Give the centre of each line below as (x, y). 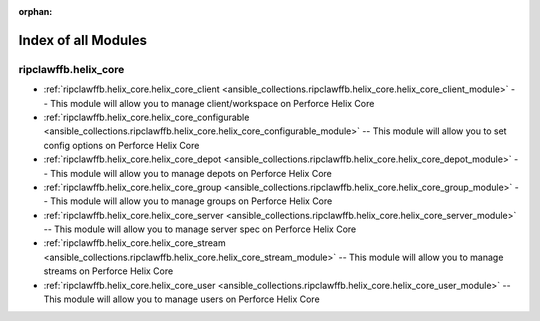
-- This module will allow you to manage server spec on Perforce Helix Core (200, 229)
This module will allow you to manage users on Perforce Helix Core (181, 299)
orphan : (35, 11)
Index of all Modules (82, 40)
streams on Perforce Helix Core (108, 271)
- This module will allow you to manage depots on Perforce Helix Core (187, 173)
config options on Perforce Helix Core (121, 145)
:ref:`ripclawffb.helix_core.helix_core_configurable (146, 117)
